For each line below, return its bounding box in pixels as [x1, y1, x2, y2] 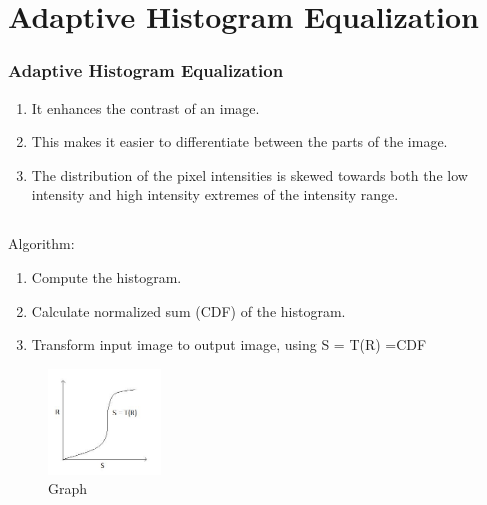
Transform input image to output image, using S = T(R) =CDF [31, 334, 427, 355]
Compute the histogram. [31, 266, 182, 287]
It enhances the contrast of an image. [31, 97, 260, 118]
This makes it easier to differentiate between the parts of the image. [31, 131, 448, 152]
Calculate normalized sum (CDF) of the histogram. [31, 300, 346, 321]
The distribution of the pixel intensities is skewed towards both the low [31, 164, 468, 185]
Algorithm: [8, 233, 75, 254]
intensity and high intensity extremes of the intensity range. [31, 184, 399, 205]
